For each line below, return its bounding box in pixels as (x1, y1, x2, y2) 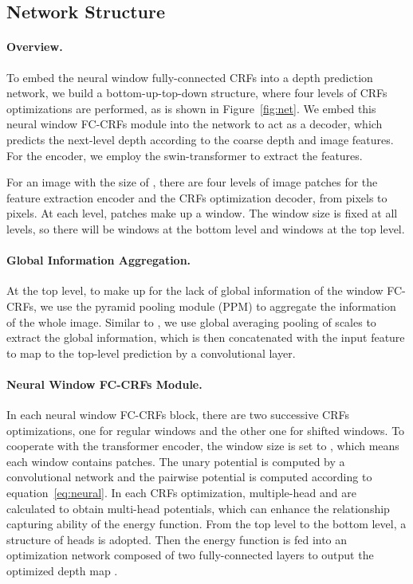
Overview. (6, 38, 63, 55)
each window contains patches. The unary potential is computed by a (6, 453, 345, 469)
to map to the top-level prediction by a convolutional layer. (6, 344, 296, 361)
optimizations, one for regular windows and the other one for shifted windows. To (6, 421, 405, 438)
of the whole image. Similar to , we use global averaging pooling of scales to (6, 313, 376, 330)
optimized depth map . (6, 562, 118, 579)
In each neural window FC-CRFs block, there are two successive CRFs (6, 406, 349, 423)
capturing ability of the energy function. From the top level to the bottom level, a (6, 515, 407, 532)
